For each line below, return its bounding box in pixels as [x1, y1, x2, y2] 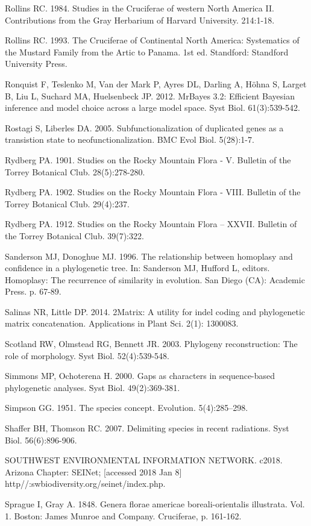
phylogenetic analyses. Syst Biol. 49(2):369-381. [5, 381, 180, 393]
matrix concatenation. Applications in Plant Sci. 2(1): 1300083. [5, 317, 239, 330]
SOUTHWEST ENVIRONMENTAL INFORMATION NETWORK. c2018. [5, 454, 283, 466]
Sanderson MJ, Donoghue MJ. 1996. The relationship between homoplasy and [5, 249, 293, 262]
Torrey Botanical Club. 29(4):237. [5, 197, 130, 210]
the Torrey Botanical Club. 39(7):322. [5, 229, 144, 242]
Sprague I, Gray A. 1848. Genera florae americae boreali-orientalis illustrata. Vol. [5, 498, 305, 510]
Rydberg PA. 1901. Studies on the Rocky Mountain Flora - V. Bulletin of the [5, 153, 291, 166]
